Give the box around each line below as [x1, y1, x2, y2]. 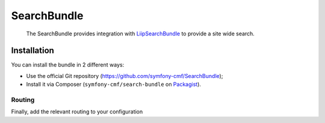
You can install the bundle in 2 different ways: [11, 61, 125, 68]
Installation [11, 46, 54, 56]
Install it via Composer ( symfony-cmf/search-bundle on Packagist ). [26, 81, 202, 88]
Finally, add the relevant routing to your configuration [11, 108, 143, 115]
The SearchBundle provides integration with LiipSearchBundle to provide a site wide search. [26, 30, 255, 37]
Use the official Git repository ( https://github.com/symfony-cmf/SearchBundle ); [26, 72, 223, 79]
